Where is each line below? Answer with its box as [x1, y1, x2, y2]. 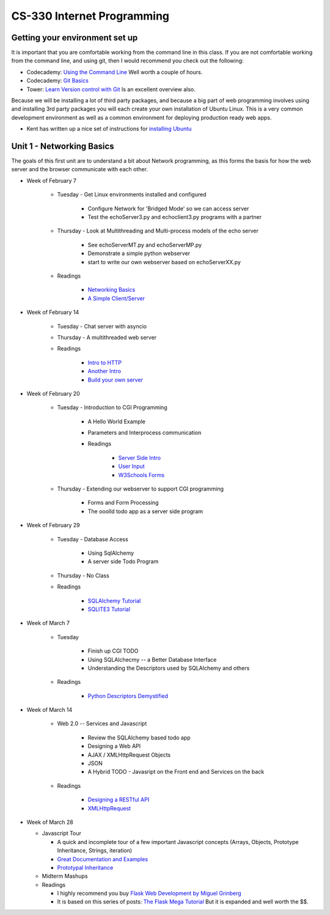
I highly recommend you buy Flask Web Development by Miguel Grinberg [57, 890, 241, 897]
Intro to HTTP [87, 358, 122, 366]
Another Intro [87, 368, 122, 375]
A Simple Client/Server [87, 294, 145, 302]
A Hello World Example [87, 418, 146, 425]
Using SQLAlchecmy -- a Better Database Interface [87, 656, 217, 663]
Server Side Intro [118, 454, 161, 461]
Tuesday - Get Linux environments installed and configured [57, 191, 207, 198]
